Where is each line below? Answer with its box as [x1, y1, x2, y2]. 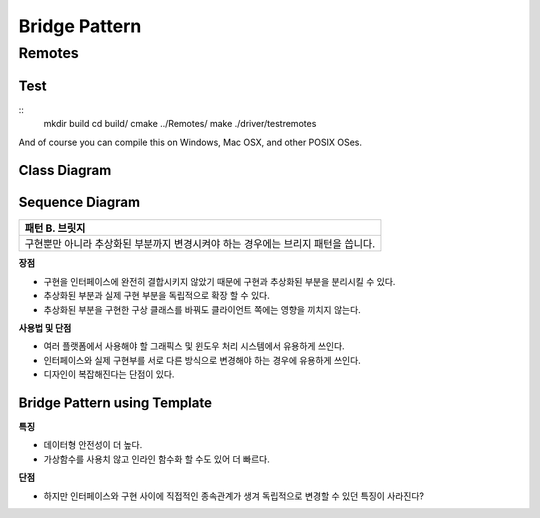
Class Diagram [18, 162, 112, 179]
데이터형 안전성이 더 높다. [43, 439, 143, 451]
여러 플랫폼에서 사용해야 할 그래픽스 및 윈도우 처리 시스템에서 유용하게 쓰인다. [43, 340, 345, 352]
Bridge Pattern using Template [18, 394, 212, 411]
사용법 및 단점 [18, 321, 72, 334]
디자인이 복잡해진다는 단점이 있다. [43, 368, 175, 380]
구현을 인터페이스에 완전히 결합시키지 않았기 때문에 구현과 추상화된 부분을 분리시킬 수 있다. [43, 275, 396, 287]
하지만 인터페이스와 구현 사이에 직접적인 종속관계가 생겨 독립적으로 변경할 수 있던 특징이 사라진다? [43, 490, 425, 502]
